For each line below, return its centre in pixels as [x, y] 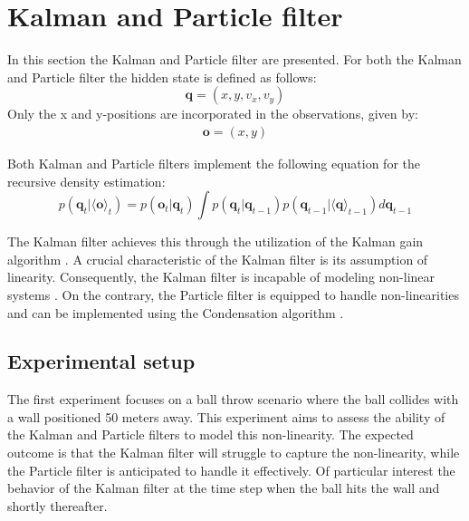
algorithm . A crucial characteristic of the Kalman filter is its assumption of [218, 259]
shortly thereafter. [57, 505]
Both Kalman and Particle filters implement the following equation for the [214, 163]
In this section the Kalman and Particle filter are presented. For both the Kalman [234, 59]
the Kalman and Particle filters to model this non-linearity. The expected [211, 434]
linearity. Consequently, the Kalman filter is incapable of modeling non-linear [221, 277]
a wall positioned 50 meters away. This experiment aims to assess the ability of [226, 416]
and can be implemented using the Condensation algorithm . [176, 312]
